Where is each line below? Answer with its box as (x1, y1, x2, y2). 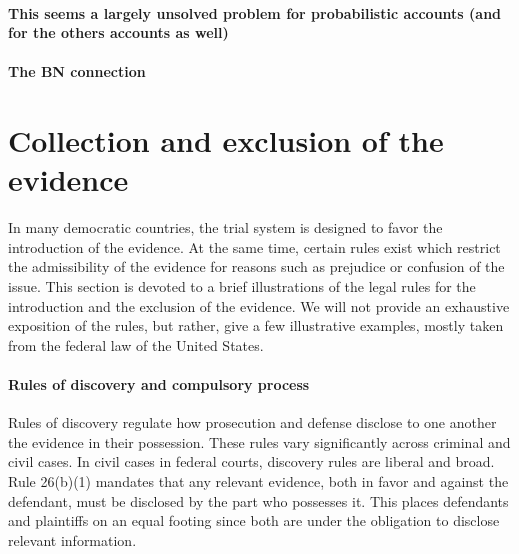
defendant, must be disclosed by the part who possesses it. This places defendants (8, 490, 509, 511)
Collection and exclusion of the (8, 120, 444, 161)
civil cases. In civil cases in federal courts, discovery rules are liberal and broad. (8, 451, 495, 472)
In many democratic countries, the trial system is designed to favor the (8, 217, 443, 238)
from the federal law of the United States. (8, 334, 264, 355)
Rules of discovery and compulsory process (8, 374, 310, 395)
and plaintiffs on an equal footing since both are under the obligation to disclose (8, 510, 500, 531)
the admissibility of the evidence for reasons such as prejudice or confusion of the (8, 256, 505, 277)
